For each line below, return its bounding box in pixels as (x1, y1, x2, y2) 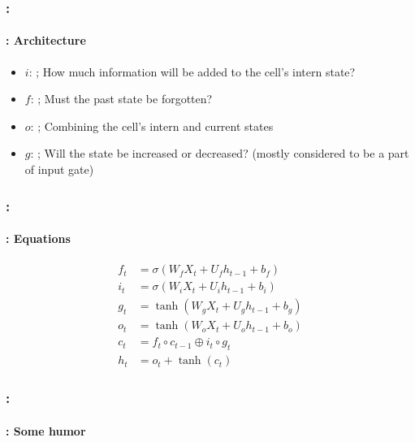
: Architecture (6, 32, 86, 49)
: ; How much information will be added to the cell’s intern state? (28, 63, 356, 80)
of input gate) (24, 161, 94, 178)
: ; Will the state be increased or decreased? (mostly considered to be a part (30, 145, 409, 162)
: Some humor (6, 422, 86, 439)
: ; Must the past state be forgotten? (30, 90, 213, 107)
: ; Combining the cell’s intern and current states (30, 117, 274, 134)
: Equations (6, 230, 71, 247)
